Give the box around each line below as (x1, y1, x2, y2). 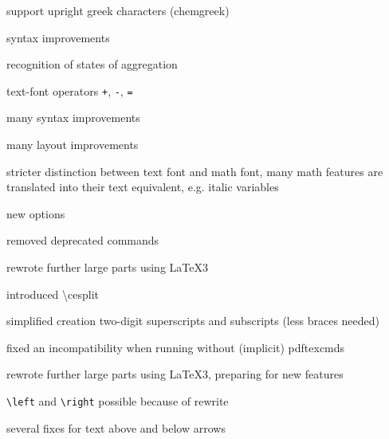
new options (6, 205, 65, 221)
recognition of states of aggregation (6, 56, 178, 73)
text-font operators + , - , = (6, 82, 133, 99)
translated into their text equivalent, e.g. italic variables (6, 178, 279, 195)
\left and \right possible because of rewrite (6, 392, 229, 409)
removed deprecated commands (6, 232, 159, 249)
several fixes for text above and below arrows (6, 419, 226, 436)
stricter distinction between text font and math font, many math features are (6, 163, 383, 179)
